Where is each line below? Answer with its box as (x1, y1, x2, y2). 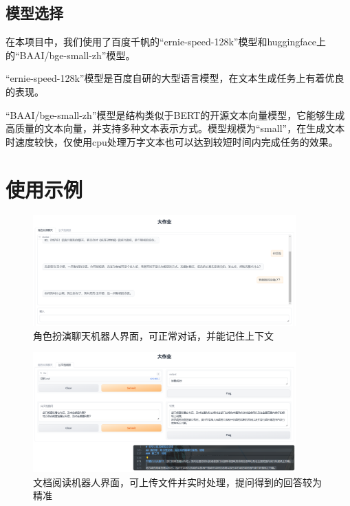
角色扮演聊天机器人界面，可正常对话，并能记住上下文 (33, 328, 274, 342)
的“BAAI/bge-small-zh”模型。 (6, 47, 135, 62)
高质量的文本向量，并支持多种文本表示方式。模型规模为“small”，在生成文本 (6, 121, 345, 135)
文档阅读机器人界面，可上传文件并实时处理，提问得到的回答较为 (33, 474, 322, 489)
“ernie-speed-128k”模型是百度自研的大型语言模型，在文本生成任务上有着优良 (6, 71, 344, 85)
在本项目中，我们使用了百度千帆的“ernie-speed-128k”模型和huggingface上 (6, 34, 327, 49)
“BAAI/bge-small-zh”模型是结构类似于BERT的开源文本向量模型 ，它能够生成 (6, 107, 345, 122)
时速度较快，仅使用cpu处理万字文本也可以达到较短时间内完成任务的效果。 (6, 134, 338, 148)
